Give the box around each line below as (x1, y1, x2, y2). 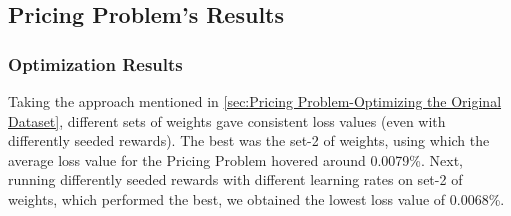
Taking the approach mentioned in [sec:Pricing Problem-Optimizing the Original (8, 91, 502, 111)
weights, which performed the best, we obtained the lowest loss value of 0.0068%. (8, 188, 505, 209)
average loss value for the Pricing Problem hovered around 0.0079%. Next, (8, 149, 463, 170)
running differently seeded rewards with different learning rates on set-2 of (8, 169, 463, 190)
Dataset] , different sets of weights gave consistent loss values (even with (8, 110, 446, 131)
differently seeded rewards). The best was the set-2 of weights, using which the (8, 130, 490, 151)
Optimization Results (8, 51, 183, 76)
